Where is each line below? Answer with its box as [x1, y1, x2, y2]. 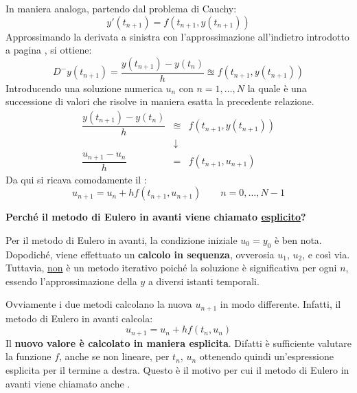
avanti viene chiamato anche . [5, 376, 130, 390]
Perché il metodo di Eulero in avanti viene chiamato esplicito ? [5, 210, 306, 224]
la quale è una [247, 80, 307, 95]
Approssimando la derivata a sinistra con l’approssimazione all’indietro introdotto [5, 29, 349, 43]
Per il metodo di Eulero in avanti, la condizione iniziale [5, 232, 238, 247]
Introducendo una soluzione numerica [5, 80, 163, 95]
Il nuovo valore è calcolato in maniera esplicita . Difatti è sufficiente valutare [5, 335, 352, 350]
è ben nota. [274, 232, 322, 247]
